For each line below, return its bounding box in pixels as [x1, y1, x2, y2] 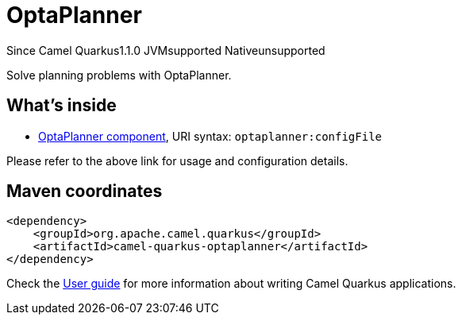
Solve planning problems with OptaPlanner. [6, 68, 232, 82]
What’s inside [6, 95, 117, 116]
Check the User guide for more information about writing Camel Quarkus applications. [6, 277, 456, 291]
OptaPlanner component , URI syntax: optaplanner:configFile [38, 129, 382, 143]
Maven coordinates [6, 181, 163, 202]
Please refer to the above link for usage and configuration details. [6, 153, 348, 168]
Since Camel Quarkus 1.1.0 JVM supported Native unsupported [6, 43, 325, 57]
